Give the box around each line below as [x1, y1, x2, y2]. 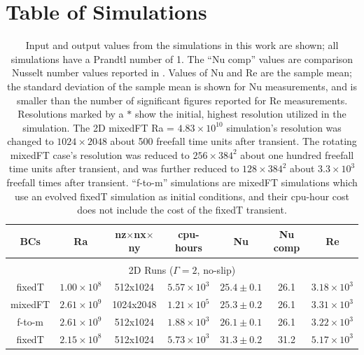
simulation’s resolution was [226, 120, 342, 134]
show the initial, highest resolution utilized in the [134, 106, 346, 121]
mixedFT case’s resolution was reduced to [10, 147, 190, 162]
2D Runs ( [128, 262, 174, 277]
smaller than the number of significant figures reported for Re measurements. [16, 92, 348, 107]
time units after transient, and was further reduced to [8, 161, 239, 176]
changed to [7, 134, 54, 148]
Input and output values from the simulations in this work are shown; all [25, 38, 339, 53]
